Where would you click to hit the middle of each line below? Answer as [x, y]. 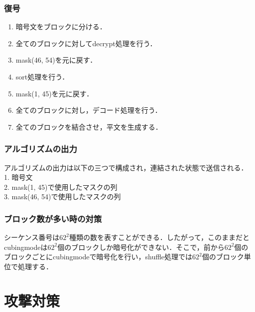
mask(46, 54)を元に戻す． [56, 60]
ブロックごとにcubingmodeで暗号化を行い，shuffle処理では [98, 257]
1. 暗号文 [18, 177]
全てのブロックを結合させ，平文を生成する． [89, 126]
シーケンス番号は [32, 237]
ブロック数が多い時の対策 [53, 218]
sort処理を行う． [42, 77]
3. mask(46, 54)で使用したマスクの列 [63, 196]
